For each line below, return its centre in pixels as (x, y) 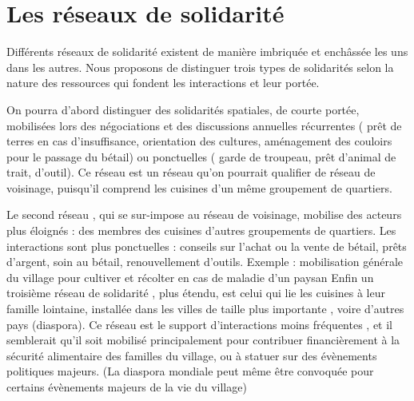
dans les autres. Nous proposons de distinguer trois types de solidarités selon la (200, 67)
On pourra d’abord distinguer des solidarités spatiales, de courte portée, (183, 109)
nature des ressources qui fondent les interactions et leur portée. (163, 83)
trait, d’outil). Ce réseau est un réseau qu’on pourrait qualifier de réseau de (191, 172)
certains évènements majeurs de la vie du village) (127, 387)
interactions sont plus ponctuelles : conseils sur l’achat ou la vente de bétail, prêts (207, 246)
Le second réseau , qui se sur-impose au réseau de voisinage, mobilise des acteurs (204, 214)
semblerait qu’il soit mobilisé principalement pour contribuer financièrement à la (203, 340)
